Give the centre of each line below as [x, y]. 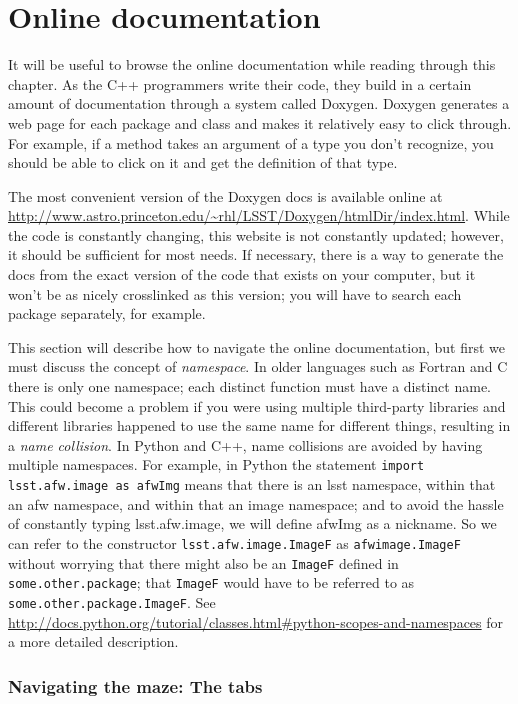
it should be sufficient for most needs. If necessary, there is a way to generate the [256, 254]
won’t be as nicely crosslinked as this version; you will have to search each [235, 293]
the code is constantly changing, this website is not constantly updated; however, [256, 234]
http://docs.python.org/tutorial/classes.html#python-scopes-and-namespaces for [256, 621]
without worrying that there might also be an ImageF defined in [203, 562]
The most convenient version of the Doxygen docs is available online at [225, 195]
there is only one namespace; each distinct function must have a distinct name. [249, 386]
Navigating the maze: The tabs [135, 685]
